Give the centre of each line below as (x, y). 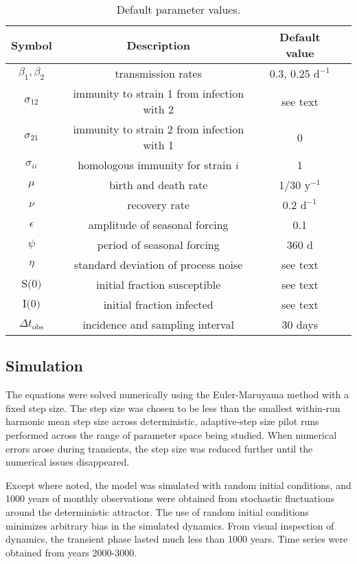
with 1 (158, 145)
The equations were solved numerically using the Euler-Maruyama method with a (177, 394)
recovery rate (159, 205)
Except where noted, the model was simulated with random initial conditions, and (178, 485)
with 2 (158, 109)
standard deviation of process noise (159, 264)
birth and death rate (159, 185)
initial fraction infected (158, 304)
